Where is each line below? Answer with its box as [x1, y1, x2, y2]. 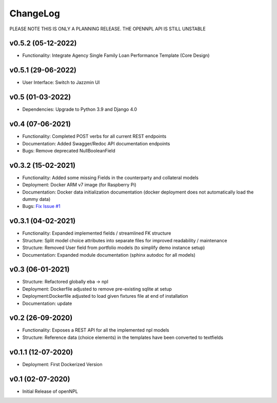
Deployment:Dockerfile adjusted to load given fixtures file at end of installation [22, 293, 188, 299]
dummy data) [22, 196, 51, 202]
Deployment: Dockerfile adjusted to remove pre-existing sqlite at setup [22, 285, 172, 292]
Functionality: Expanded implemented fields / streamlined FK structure [22, 230, 171, 236]
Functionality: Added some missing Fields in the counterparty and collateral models [22, 175, 199, 181]
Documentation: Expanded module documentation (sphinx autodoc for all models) [22, 252, 196, 258]
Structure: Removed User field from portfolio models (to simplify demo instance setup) [22, 244, 205, 251]
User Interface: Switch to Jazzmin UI [22, 80, 100, 86]
